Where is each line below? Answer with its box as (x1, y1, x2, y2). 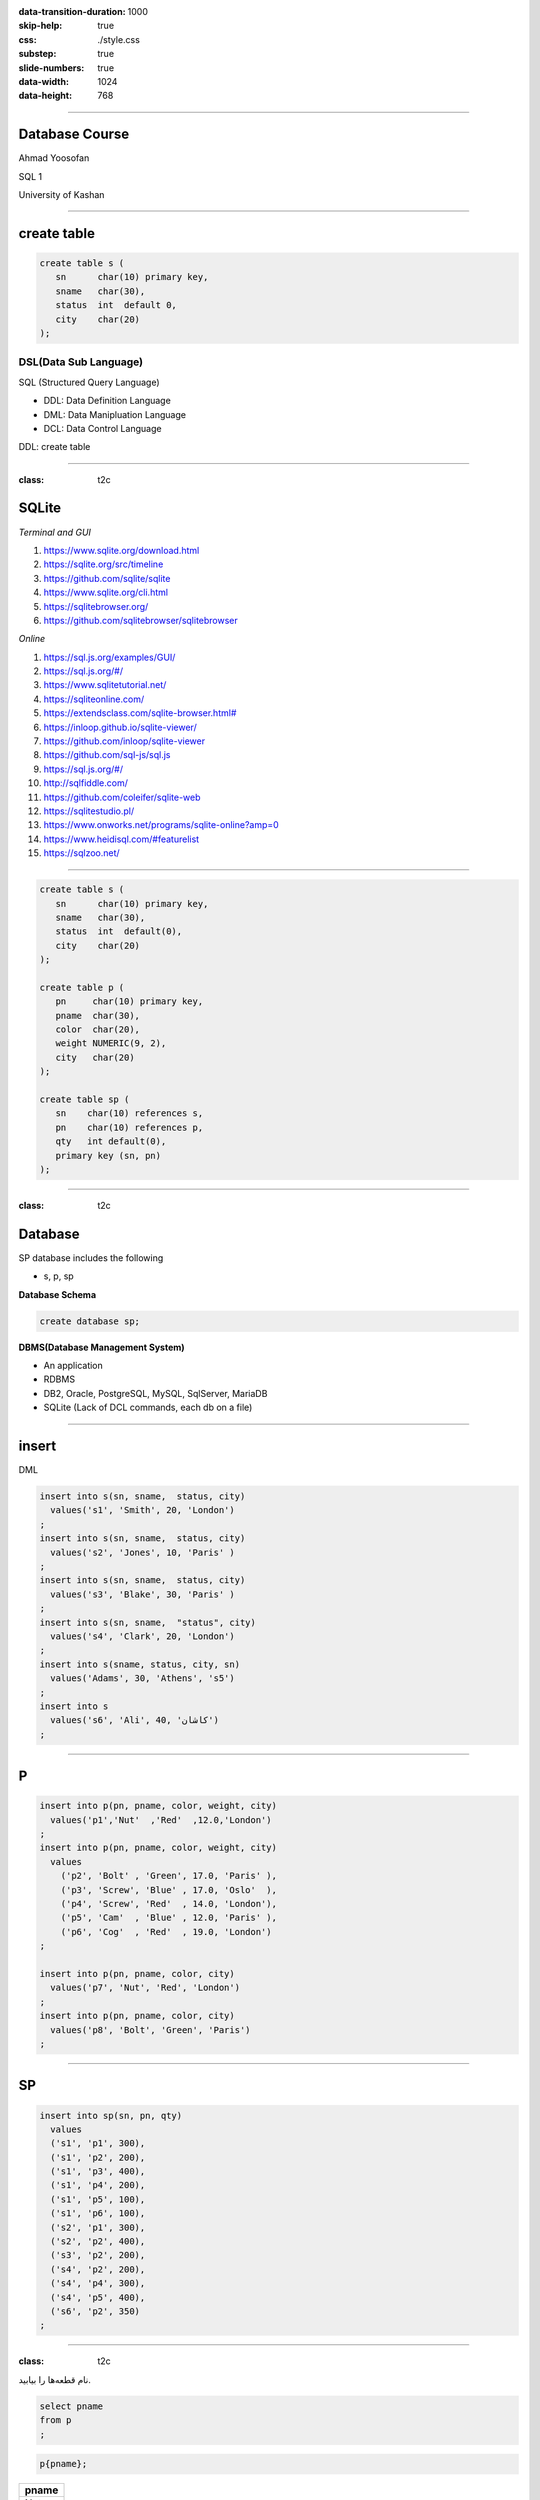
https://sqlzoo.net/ (43, 847, 120, 859)
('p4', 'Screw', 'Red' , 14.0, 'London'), (60, 1898, 277, 1910)
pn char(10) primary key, (55, 996, 204, 1007)
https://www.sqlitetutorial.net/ (43, 679, 167, 691)
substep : (18, 48, 57, 60)
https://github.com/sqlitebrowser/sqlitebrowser (43, 614, 239, 626)
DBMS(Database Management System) (18, 1341, 185, 1353)
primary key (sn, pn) (55, 1150, 162, 1161)
